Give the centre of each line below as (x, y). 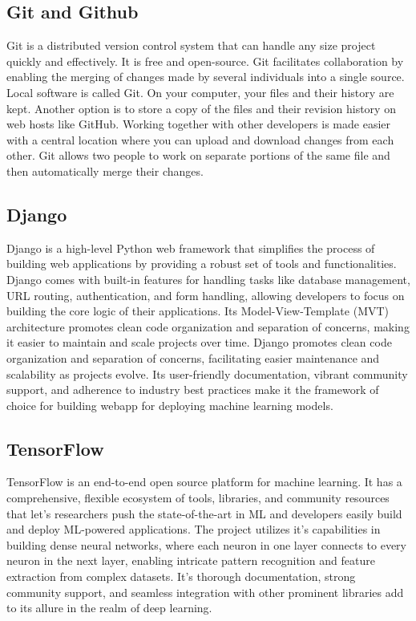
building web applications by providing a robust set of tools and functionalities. (202, 264)
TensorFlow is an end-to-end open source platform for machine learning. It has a (204, 482)
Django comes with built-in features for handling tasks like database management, (208, 279)
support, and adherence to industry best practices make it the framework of (193, 390)
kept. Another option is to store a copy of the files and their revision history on (201, 108)
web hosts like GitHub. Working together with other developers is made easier (198, 124)
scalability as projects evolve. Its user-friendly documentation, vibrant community (207, 373)
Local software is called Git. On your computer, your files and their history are (200, 92)
